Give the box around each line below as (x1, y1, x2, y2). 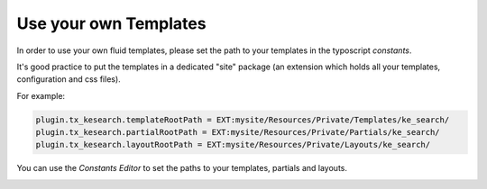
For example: (16, 90, 66, 101)
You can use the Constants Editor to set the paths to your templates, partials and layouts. (16, 163, 347, 174)
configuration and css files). (16, 74, 121, 85)
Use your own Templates (16, 13, 207, 33)
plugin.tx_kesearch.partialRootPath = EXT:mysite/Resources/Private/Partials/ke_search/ (35, 127, 441, 138)
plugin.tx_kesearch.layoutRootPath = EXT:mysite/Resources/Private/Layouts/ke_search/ (35, 139, 431, 150)
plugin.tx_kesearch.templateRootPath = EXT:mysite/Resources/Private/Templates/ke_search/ (35, 114, 450, 125)
